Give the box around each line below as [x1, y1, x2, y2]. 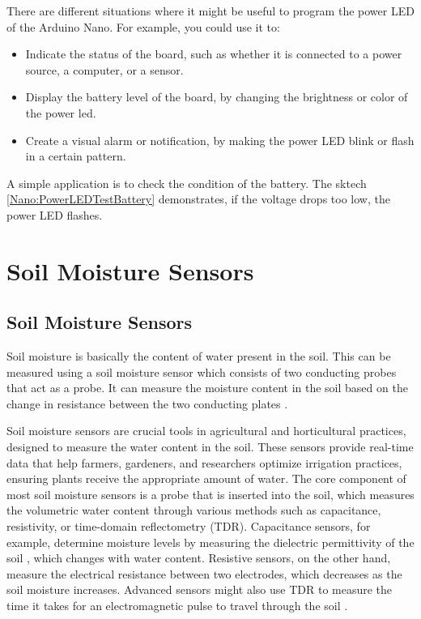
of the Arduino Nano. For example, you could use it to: [6, 18, 280, 35]
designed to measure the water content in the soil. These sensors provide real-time [6, 438, 414, 455]
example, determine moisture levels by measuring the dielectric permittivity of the [6, 533, 415, 550]
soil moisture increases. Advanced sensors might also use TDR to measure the [6, 581, 393, 598]
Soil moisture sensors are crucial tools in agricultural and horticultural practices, [6, 422, 406, 439]
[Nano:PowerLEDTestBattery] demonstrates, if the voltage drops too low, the [6, 190, 390, 207]
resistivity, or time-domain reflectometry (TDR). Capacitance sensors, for [6, 518, 371, 535]
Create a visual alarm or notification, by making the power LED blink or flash [25, 131, 415, 148]
